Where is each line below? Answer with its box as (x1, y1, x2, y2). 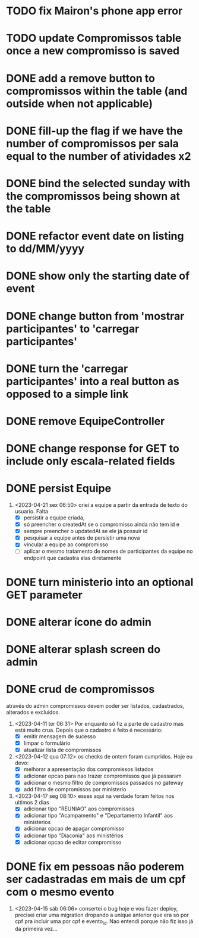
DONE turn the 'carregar (6, 362, 128, 375)
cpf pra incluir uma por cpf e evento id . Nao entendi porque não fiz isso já (14, 917, 194, 926)
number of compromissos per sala (6, 137, 179, 150)
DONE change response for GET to (6, 442, 179, 456)
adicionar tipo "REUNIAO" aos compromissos (23, 805, 135, 812)
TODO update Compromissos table (6, 32, 182, 45)
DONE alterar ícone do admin (6, 615, 151, 629)
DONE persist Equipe (6, 482, 112, 496)
